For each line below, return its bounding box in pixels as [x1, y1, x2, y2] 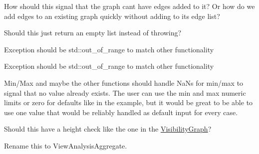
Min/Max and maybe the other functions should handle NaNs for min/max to [4, 77, 244, 88]
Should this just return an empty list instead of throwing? [4, 27, 182, 38]
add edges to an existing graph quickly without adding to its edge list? [4, 10, 220, 21]
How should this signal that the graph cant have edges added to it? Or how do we [4, 1, 255, 11]
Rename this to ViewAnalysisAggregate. [4, 140, 127, 151]
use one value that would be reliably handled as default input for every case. [4, 107, 238, 117]
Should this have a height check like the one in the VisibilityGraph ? [4, 124, 212, 134]
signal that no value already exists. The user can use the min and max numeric [4, 87, 246, 98]
